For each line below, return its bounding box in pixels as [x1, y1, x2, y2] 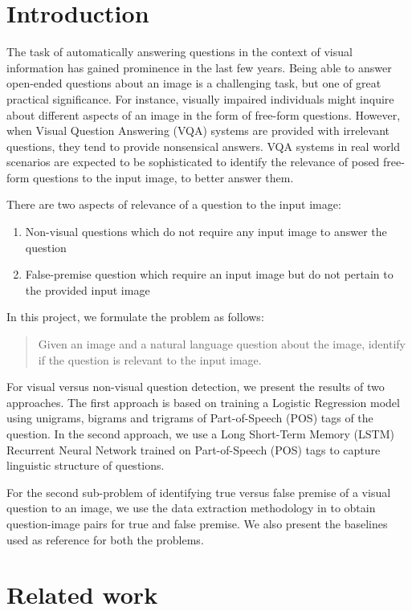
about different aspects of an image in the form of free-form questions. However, [6, 106, 401, 123]
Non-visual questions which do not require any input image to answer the [25, 223, 387, 240]
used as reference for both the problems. [6, 531, 204, 548]
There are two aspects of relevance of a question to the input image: [6, 196, 341, 213]
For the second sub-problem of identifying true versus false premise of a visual [6, 483, 391, 500]
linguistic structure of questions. [6, 457, 165, 474]
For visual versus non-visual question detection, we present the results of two [6, 378, 385, 395]
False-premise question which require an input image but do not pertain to [25, 266, 394, 283]
